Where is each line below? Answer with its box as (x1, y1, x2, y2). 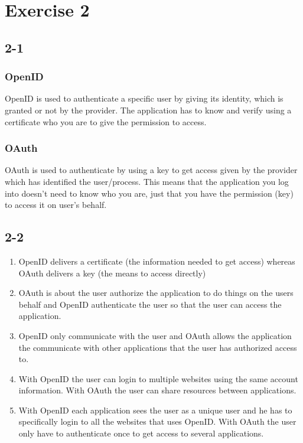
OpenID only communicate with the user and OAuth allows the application (18, 329, 292, 341)
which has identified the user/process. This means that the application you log (5, 175, 289, 187)
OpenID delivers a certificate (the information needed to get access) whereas (18, 255, 295, 267)
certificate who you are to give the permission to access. (5, 115, 207, 128)
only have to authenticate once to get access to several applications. (18, 427, 264, 439)
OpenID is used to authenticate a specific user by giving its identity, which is (5, 92, 284, 105)
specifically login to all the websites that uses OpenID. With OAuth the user (18, 415, 297, 428)
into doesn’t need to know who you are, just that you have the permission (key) (5, 187, 294, 199)
